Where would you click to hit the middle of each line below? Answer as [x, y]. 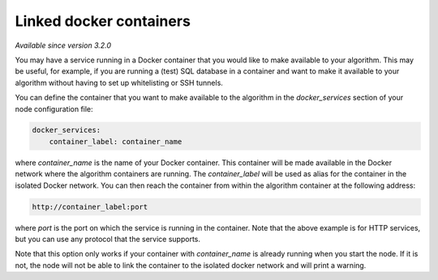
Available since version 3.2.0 [63, 45]
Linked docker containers [103, 21]
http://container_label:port [90, 207]
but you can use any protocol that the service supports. [107, 239]
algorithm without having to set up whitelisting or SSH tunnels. [119, 83]
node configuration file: [54, 108]
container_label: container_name [116, 141]
